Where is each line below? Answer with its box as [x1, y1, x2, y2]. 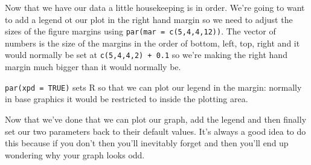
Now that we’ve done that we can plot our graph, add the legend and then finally [5, 112, 307, 125]
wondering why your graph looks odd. [5, 148, 145, 161]
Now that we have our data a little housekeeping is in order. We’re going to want [5, 1, 305, 13]
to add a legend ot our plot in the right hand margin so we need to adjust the [5, 13, 293, 25]
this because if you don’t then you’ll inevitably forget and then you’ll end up [5, 137, 289, 149]
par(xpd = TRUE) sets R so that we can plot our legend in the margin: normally [5, 80, 302, 93]
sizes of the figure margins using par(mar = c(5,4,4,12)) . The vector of [5, 25, 276, 37]
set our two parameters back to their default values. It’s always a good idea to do [5, 125, 306, 137]
